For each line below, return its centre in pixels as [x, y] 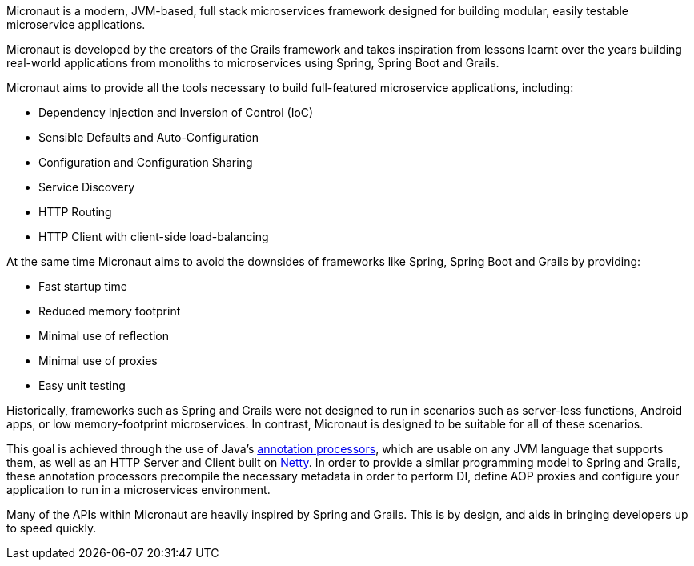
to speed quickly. [52, 528]
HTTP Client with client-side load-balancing [154, 237]
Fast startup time [83, 286]
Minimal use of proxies [98, 361]
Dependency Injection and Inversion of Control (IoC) [176, 112]
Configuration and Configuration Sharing [146, 162]
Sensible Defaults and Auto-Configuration [148, 137]
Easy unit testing [82, 385]
